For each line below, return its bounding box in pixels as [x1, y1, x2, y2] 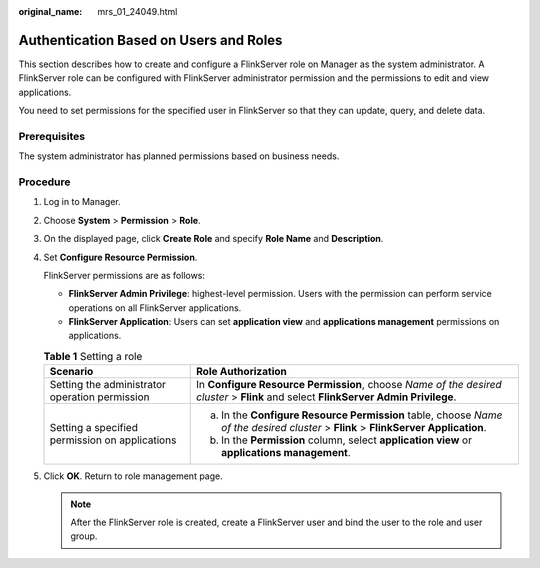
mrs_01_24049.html [97, 6, 178, 17]
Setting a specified [49, 421, 139, 435]
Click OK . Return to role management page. [43, 470, 224, 482]
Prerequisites [18, 129, 85, 143]
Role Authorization [196, 365, 287, 379]
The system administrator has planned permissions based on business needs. [18, 150, 340, 162]
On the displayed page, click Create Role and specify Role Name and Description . [43, 233, 384, 245]
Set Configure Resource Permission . [43, 251, 198, 263]
